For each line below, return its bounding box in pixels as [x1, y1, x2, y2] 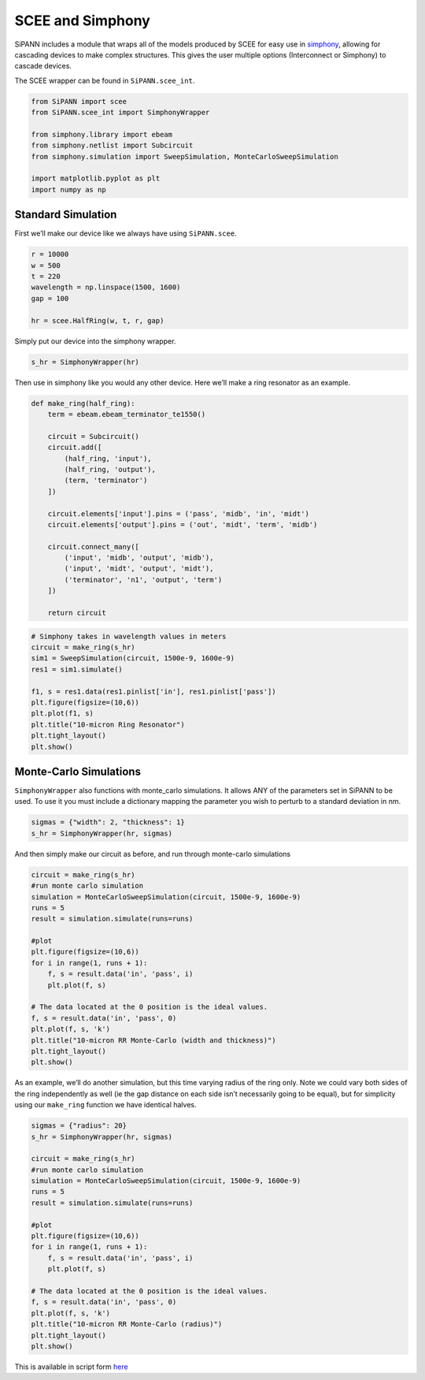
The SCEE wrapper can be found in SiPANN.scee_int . [14, 76, 195, 85]
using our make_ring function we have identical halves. [14, 1100, 197, 1110]
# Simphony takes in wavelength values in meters [31, 631, 227, 641]
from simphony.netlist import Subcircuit [31, 141, 194, 150]
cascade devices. [14, 61, 72, 71]
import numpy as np [31, 185, 106, 194]
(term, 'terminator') [64, 476, 148, 485]
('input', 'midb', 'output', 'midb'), [64, 553, 214, 563]
